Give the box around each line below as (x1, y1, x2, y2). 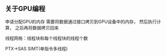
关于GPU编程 (5, 4, 46, 13)
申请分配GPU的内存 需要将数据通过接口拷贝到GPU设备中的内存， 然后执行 (5, 19, 157, 25)
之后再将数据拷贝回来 (14, 25, 59, 30)
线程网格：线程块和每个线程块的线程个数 (5, 35, 88, 41)
